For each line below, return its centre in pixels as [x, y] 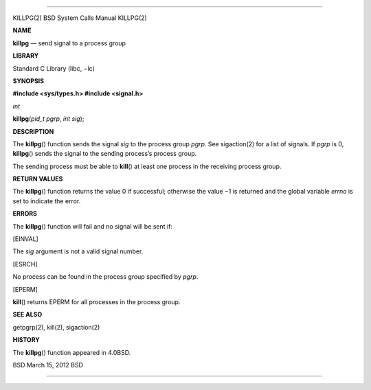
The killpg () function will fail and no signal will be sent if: [93, 226]
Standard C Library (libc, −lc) [54, 68]
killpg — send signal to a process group [69, 43]
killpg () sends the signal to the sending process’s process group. [105, 154]
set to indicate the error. [47, 201]
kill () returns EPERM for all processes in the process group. [97, 301]
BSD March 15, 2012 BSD [48, 365]
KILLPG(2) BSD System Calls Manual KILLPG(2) [80, 18]
